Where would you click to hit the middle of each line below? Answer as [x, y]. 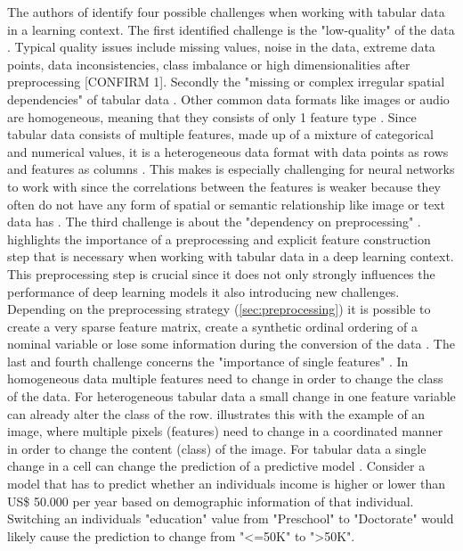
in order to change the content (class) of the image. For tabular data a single [217, 448]
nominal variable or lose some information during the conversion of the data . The [231, 344]
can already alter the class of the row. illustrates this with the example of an [216, 413]
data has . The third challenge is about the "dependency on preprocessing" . [214, 222]
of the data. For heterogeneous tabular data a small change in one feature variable [231, 396]
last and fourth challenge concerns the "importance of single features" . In [208, 361]
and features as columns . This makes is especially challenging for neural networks [231, 169]
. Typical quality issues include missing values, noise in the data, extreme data [221, 47]
